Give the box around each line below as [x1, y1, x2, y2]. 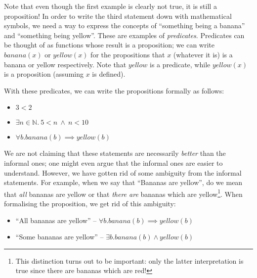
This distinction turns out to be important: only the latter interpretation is [15, 255, 244, 266]
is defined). [92, 69, 126, 79]
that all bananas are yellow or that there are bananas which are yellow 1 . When [4, 187, 243, 199]
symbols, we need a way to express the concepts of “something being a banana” [4, 20, 245, 31]
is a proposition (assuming [4, 69, 84, 79]
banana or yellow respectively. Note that [4, 59, 127, 69]
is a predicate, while [150, 59, 211, 69]
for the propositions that [90, 49, 165, 59]
